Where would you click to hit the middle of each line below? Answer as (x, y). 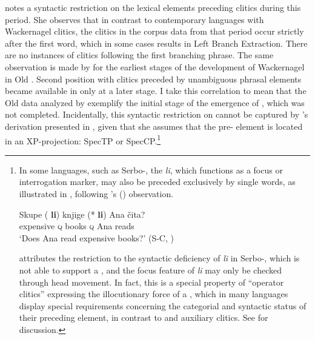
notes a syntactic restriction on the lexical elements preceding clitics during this (153, 7)
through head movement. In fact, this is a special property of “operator (151, 282)
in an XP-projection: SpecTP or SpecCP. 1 (83, 139)
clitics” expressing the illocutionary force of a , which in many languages (154, 294)
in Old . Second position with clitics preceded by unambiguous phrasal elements (153, 79)
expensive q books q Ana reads (77, 226)
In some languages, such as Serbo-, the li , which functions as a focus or (151, 169)
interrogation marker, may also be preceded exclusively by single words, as (157, 182)
